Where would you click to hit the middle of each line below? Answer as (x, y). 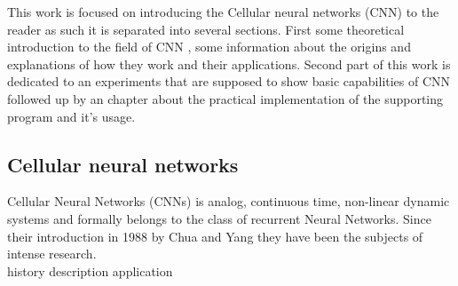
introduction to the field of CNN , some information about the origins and (209, 47)
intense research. (52, 254)
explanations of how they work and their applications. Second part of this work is (229, 64)
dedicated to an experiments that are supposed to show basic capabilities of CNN (229, 81)
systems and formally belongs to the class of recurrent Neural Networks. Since (219, 218)
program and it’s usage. (71, 116)
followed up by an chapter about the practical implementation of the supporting (225, 98)
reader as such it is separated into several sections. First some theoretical (206, 29)
